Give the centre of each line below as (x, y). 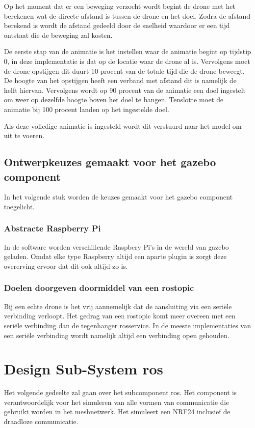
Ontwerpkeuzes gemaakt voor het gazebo (110, 162)
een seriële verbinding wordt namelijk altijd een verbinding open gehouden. (117, 335)
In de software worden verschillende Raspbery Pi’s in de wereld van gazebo (116, 246)
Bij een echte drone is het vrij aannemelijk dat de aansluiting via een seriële (118, 306)
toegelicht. (19, 206)
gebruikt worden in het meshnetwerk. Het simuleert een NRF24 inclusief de (117, 412)
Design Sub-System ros (84, 369)
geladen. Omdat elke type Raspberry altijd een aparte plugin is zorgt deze (115, 256)
